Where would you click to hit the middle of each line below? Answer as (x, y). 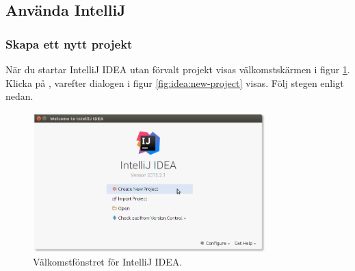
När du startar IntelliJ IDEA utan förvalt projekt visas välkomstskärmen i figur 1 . (178, 69)
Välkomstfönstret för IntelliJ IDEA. (108, 261)
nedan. (19, 96)
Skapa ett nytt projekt (69, 43)
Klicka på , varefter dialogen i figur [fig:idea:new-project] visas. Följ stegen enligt (175, 82)
